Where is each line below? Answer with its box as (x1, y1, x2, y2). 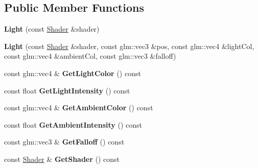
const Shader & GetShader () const (4, 153, 120, 164)
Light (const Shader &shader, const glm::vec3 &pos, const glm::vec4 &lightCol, (4, 40, 254, 51)
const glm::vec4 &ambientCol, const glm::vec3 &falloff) (4, 51, 176, 61)
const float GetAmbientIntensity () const (4, 119, 143, 130)
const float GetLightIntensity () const (4, 85, 130, 95)
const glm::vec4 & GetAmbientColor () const (4, 102, 153, 113)
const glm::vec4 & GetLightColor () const (4, 67, 141, 78)
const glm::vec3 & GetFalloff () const (4, 136, 125, 147)
